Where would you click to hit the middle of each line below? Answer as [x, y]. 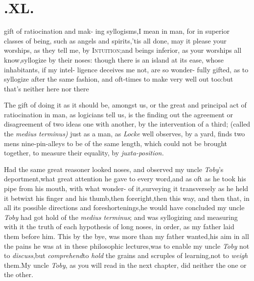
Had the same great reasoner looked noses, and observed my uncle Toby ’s [114, 169]
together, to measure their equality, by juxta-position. [84, 153]
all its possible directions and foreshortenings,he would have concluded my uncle [124, 207]
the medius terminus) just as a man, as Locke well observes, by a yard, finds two [125, 134]
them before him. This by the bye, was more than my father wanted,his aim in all [127, 236]
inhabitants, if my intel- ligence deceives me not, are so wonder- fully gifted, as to [126, 69]
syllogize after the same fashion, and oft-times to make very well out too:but [119, 79]
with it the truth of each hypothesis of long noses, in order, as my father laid [119, 227]
